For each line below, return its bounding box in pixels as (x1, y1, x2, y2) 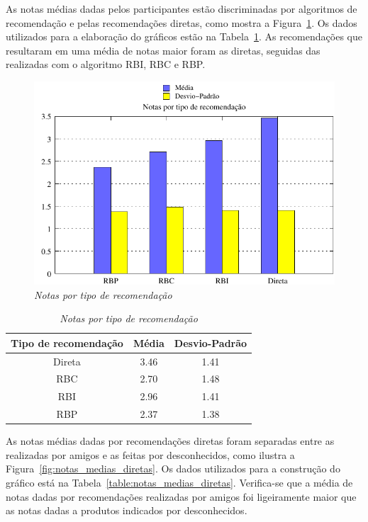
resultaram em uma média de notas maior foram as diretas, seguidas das (6, 42, 320, 57)
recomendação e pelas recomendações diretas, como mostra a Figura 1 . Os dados (6, 15, 357, 30)
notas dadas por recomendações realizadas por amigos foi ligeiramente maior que (6, 489, 357, 504)
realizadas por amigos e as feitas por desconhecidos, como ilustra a (6, 447, 295, 462)
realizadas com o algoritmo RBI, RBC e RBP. (6, 57, 206, 72)
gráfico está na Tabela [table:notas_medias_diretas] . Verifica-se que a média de (6, 475, 353, 490)
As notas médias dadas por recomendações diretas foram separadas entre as (6, 433, 335, 448)
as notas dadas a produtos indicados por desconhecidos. (6, 503, 247, 518)
